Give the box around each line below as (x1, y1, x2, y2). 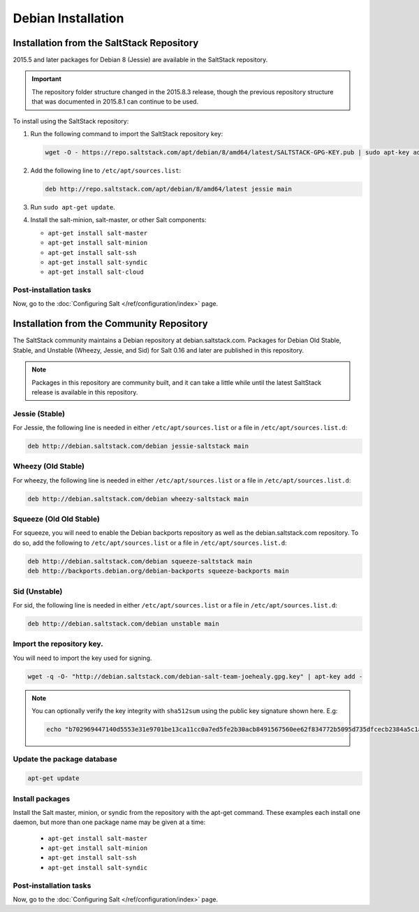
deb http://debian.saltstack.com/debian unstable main (27, 619, 219, 628)
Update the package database (13, 754, 118, 764)
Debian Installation (13, 10, 124, 26)
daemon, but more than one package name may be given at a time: (13, 818, 206, 827)
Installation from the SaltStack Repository (13, 37, 199, 49)
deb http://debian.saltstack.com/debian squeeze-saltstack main (27, 557, 253, 565)
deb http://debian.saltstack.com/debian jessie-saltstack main (27, 442, 249, 450)
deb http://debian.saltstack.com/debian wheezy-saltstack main (27, 494, 249, 503)
